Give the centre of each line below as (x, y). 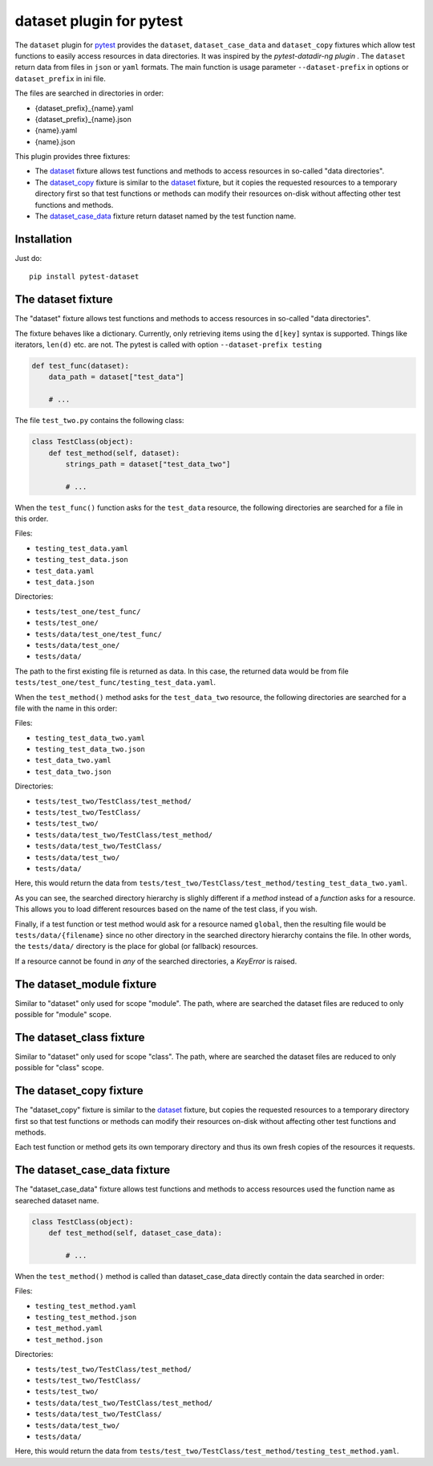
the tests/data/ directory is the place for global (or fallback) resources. (136, 947)
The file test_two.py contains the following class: (99, 421)
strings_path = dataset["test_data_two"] (148, 464)
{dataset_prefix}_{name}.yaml (84, 108)
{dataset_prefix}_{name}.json (83, 119)
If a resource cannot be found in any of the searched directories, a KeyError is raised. (156, 961)
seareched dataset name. (57, 1200)
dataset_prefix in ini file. (60, 78)
